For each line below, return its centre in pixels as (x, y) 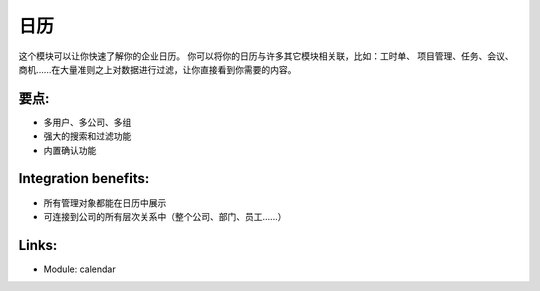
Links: (38, 245)
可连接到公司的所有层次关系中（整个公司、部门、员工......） (165, 216)
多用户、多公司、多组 (87, 122)
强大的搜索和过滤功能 (87, 136)
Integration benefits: (84, 178)
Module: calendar (79, 269)
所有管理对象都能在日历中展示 (105, 202)
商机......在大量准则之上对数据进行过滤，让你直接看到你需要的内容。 (157, 69)
